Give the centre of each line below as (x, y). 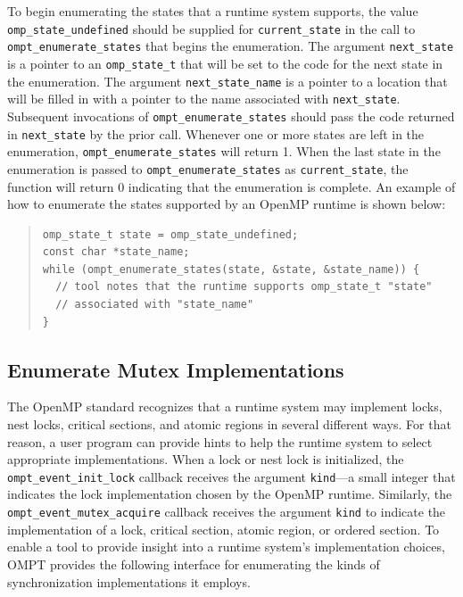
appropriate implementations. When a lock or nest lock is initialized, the (206, 459)
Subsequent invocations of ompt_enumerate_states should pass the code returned (231, 116)
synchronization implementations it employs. (129, 581)
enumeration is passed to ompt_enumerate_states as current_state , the (208, 168)
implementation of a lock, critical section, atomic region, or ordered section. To (223, 529)
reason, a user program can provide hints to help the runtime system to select (220, 441)
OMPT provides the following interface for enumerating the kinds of (194, 564)
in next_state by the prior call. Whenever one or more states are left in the (216, 133)
